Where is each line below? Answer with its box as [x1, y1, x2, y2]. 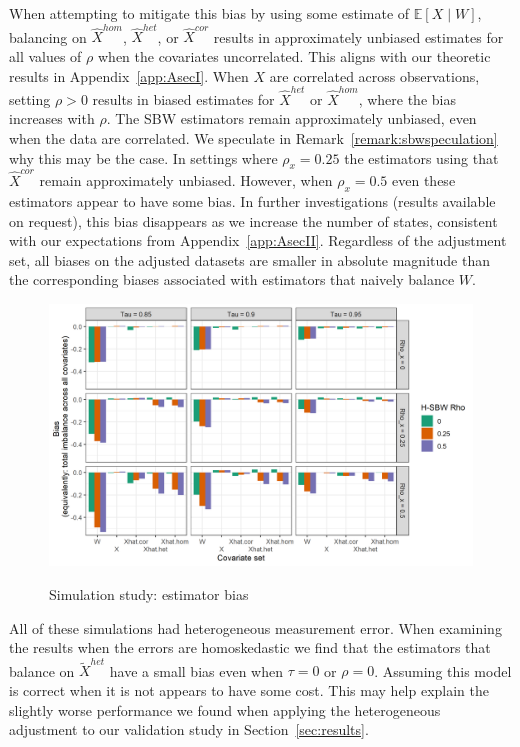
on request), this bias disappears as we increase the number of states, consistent [9, 210, 498, 231]
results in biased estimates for [92, 88, 275, 109]
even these [392, 170, 456, 191]
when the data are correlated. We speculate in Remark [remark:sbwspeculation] [9, 128, 498, 148]
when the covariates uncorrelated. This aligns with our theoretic [97, 45, 491, 66]
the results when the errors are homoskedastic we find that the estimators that [9, 637, 491, 658]
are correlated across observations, [269, 65, 480, 86]
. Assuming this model [374, 660, 512, 681]
